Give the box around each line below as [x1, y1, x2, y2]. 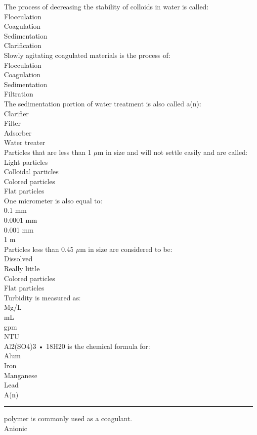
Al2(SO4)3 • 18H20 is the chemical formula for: [4, 340, 150, 351]
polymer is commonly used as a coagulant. [4, 413, 132, 424]
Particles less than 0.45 [4, 243, 74, 254]
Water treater [4, 137, 45, 147]
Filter [4, 118, 21, 128]
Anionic [4, 423, 28, 433]
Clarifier [4, 108, 29, 118]
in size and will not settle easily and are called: [106, 146, 248, 157]
